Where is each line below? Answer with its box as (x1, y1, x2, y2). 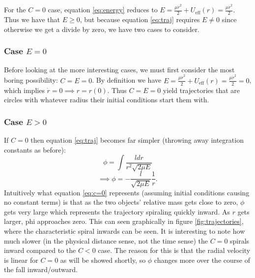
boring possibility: (4, 75, 58, 85)
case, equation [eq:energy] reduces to (48, 4, 158, 15)
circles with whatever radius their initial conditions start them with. (4, 94, 209, 105)
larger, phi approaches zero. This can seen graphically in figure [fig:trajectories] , (4, 216, 244, 226)
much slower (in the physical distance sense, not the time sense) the (4, 235, 208, 246)
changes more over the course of (154, 254, 250, 265)
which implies (4, 85, 45, 95)
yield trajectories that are (163, 85, 240, 95)
